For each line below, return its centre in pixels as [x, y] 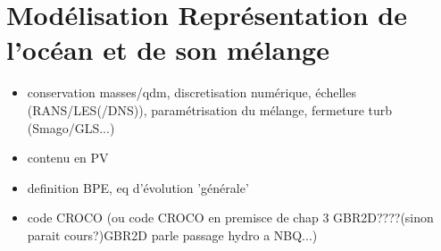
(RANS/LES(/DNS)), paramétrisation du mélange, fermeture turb [210, 109]
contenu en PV [68, 158]
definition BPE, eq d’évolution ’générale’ [138, 187]
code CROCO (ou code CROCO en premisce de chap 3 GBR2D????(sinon [230, 218]
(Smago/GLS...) [71, 127]
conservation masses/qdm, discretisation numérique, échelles [191, 92]
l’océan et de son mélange [168, 50]
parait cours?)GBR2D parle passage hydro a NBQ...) [172, 234]
